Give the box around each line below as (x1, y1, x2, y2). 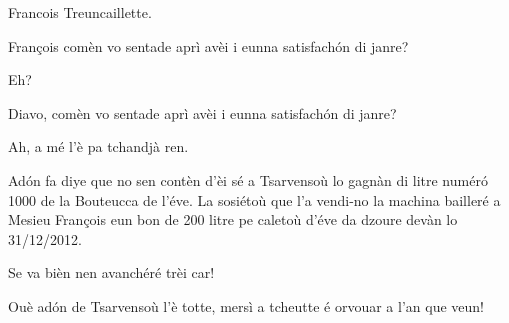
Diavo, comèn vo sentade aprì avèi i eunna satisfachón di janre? (8, 102, 397, 123)
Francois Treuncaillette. (8, 2, 152, 22)
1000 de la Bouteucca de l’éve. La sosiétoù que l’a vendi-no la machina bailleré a (8, 189, 501, 210)
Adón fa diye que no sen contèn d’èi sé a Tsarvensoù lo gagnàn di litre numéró (8, 169, 488, 190)
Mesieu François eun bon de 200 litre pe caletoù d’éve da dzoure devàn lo (8, 209, 458, 230)
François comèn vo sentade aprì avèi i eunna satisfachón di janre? (8, 35, 409, 56)
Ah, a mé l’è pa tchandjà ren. (8, 136, 189, 157)
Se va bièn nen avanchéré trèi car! (8, 262, 215, 283)
